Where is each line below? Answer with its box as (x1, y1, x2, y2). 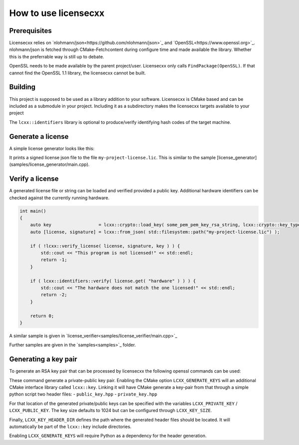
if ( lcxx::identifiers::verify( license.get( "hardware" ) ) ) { (30, 278, 196, 284)
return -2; (40, 292, 67, 298)
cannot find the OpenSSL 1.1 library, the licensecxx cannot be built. (9, 70, 146, 76)
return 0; (30, 313, 54, 319)
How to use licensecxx (9, 7, 105, 18)
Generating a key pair (9, 355, 77, 364)
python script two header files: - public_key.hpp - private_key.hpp (9, 391, 157, 397)
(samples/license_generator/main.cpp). (9, 161, 90, 167)
